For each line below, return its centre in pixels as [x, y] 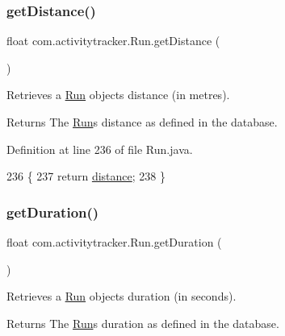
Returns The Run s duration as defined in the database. [143, 323]
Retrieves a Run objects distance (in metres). [118, 95]
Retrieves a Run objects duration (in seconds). [122, 296]
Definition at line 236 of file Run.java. [100, 149]
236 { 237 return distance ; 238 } [86, 176]
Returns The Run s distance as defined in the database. [142, 122]
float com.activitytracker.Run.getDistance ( [113, 41]
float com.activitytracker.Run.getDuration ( [114, 242]
